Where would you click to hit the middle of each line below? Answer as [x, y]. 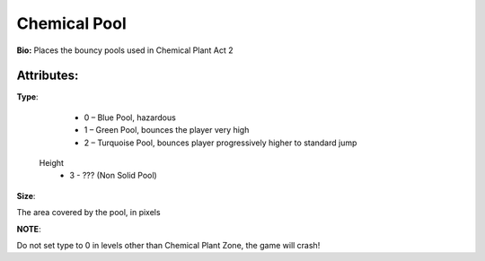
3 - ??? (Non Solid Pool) [113, 176]
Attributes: [48, 76]
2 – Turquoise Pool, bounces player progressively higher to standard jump [220, 143]
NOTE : [29, 229]
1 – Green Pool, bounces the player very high [167, 130]
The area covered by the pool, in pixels [88, 213]
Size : [26, 196]
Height [52, 163]
